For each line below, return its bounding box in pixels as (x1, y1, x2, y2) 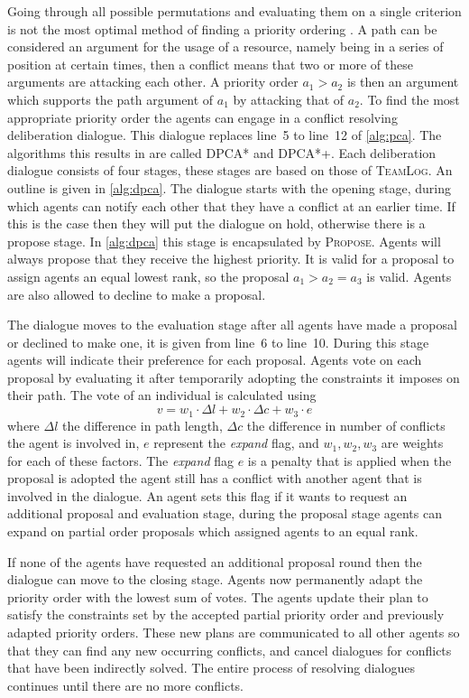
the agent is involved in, (7, 433, 140, 452)
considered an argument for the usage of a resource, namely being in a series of (7, 37, 444, 56)
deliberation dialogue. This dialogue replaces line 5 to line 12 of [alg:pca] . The (7, 126, 442, 144)
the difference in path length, (62, 415, 223, 434)
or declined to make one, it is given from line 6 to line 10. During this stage (7, 332, 429, 351)
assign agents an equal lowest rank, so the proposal (7, 266, 290, 285)
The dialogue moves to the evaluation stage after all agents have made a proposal (7, 315, 457, 334)
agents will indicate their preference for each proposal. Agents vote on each (7, 350, 422, 369)
